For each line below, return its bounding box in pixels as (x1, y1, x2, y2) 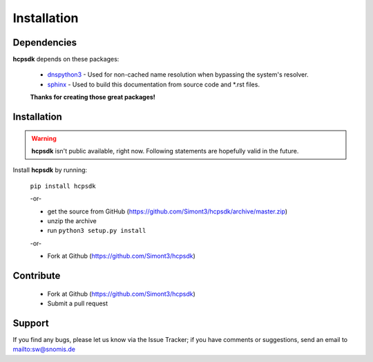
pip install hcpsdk (30, 182, 96, 190)
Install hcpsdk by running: (12, 166, 88, 174)
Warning (31, 134, 57, 142)
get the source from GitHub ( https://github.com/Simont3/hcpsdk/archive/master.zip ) (47, 207, 288, 216)
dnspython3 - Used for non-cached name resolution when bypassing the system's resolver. (47, 70, 309, 79)
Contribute (12, 269, 61, 281)
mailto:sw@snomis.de (12, 345, 76, 354)
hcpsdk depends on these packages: (12, 55, 119, 64)
